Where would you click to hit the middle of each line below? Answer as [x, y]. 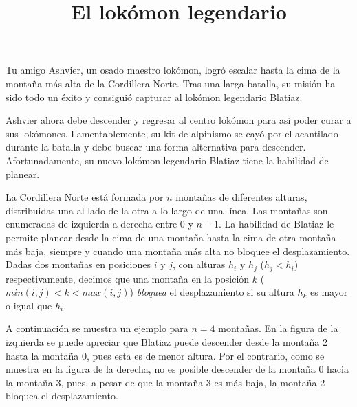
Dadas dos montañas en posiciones [78, 264]
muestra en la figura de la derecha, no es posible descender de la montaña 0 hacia [177, 369]
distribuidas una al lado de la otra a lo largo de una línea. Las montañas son [167, 210]
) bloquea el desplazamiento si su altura [212, 292]
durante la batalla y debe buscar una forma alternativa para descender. [156, 147]
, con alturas [199, 264]
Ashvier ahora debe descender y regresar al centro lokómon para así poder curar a [178, 120]
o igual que [29, 305]
